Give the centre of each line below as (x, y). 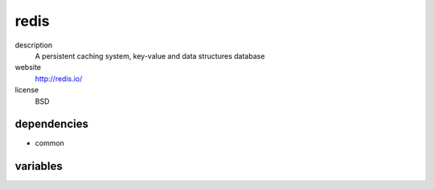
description (34, 45)
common (49, 143)
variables (39, 166)
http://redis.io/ (59, 78)
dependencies (51, 124)
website (28, 68)
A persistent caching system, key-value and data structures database (150, 55)
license (27, 90)
